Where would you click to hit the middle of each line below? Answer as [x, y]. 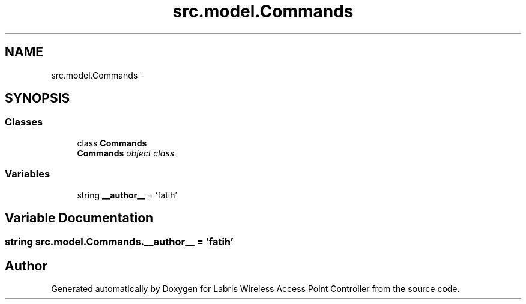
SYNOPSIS [38, 98]
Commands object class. [127, 153]
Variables [28, 174]
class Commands [112, 143]
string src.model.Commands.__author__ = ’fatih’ [119, 242]
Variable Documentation [79, 218]
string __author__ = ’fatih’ [127, 195]
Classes [24, 122]
